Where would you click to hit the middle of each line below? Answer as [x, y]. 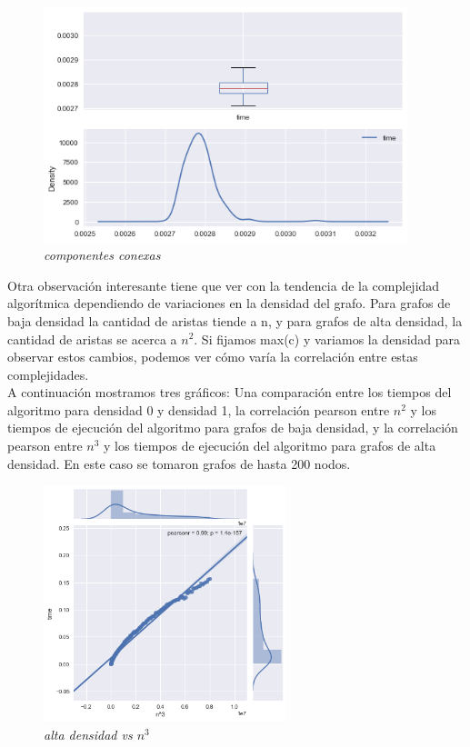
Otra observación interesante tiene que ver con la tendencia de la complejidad [224, 285]
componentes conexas [102, 255]
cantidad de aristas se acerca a [92, 339]
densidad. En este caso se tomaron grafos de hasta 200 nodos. [179, 463]
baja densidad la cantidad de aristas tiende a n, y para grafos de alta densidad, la [235, 320]
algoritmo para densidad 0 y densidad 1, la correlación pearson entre [199, 409]
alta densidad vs [88, 734]
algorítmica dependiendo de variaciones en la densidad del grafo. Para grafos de [229, 303]
